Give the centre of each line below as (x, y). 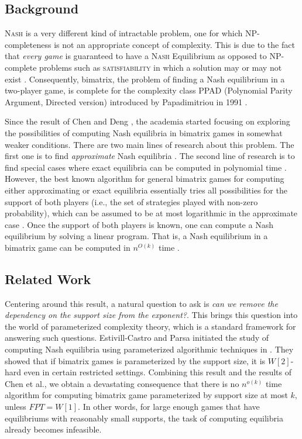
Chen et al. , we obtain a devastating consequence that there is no (122, 383)
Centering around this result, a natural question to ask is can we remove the (141, 303)
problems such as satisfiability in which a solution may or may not (161, 67)
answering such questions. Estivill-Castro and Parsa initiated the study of (137, 338)
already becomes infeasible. (53, 429)
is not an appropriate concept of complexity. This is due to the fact (174, 44)
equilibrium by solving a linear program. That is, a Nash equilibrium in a (136, 236)
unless (16, 407)
